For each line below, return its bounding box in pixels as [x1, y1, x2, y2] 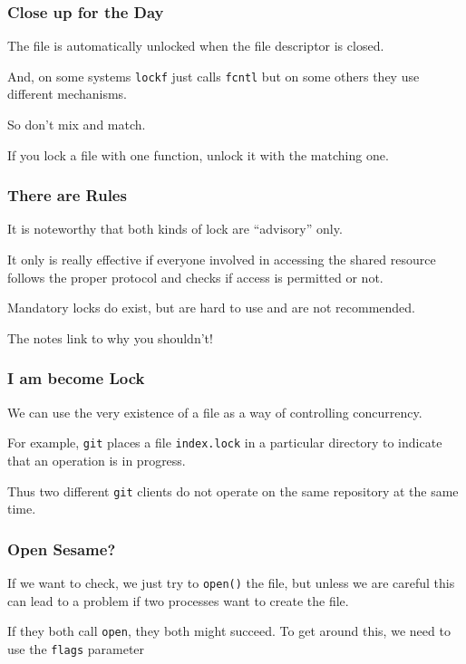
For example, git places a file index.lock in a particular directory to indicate [7, 433, 442, 452]
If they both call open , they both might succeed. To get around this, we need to [7, 621, 451, 640]
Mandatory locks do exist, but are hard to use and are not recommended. [7, 298, 415, 317]
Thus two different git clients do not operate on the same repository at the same [7, 481, 459, 500]
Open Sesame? [7, 537, 116, 560]
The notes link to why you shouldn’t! [7, 328, 213, 347]
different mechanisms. [7, 84, 128, 103]
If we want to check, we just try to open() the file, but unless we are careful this [7, 573, 455, 592]
